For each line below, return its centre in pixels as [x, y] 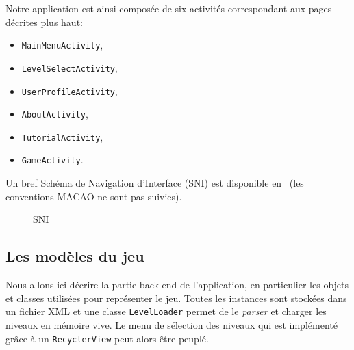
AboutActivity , [55, 114]
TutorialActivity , [62, 136]
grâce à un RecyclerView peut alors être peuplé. [107, 338]
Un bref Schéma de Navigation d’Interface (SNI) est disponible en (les [155, 183]
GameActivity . [52, 160]
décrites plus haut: [44, 22]
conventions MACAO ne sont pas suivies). [94, 196]
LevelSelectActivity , [69, 67]
